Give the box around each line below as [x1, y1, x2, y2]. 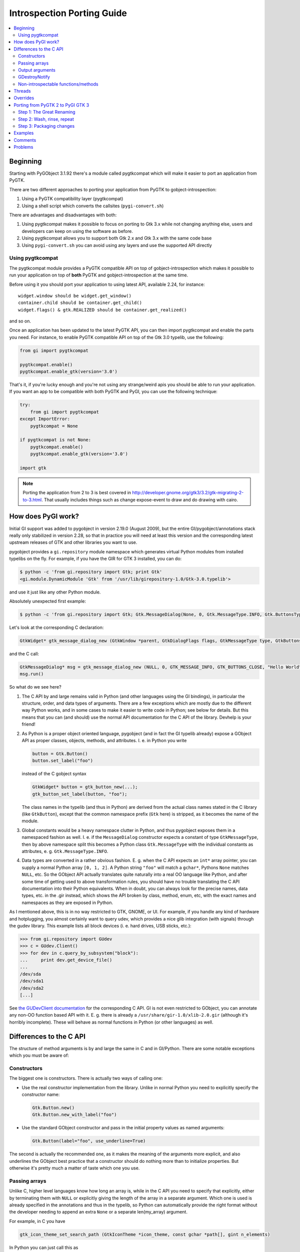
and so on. [9, 318, 31, 324]
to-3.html [22, 496, 42, 503]
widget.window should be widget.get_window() [18, 293, 132, 298]
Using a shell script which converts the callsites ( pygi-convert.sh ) [21, 203, 164, 209]
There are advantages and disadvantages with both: [9, 212, 117, 218]
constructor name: [21, 1091, 60, 1097]
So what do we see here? [9, 684, 62, 690]
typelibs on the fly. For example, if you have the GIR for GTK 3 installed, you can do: [9, 556, 182, 562]
